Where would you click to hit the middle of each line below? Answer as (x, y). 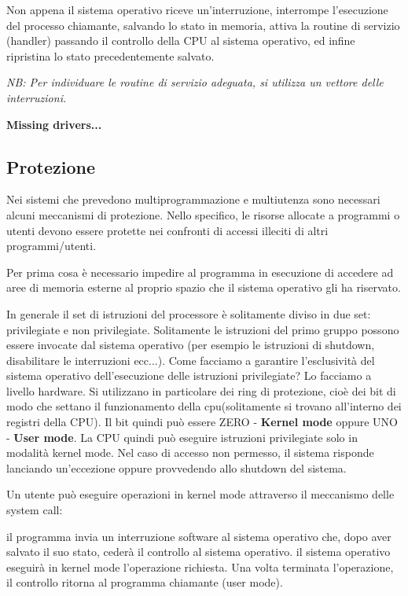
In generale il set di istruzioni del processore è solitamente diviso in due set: (189, 313)
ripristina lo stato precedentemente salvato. (110, 55)
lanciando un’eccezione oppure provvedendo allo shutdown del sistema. (176, 467)
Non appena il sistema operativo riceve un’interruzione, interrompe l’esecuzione (197, 9)
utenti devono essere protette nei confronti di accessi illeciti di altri (167, 230)
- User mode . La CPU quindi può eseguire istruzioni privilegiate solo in (182, 437)
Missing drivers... (54, 124)
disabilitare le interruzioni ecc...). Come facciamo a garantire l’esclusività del (191, 360)
